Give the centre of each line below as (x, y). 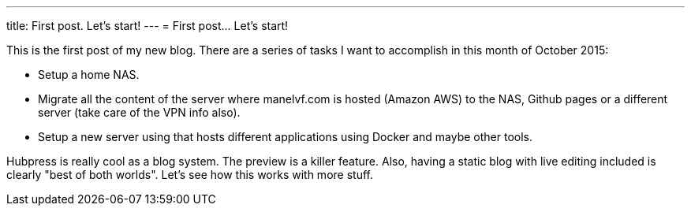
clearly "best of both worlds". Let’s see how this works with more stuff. (190, 175)
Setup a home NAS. (89, 74)
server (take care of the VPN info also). (139, 112)
